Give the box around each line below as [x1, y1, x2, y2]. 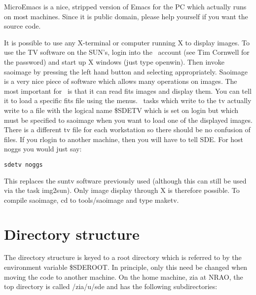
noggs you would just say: [4, 144, 82, 154]
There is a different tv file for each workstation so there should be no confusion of [4, 124, 251, 135]
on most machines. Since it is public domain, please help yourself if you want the [4, 11, 248, 21]
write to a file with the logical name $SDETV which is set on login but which [4, 105, 239, 115]
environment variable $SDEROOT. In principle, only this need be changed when [4, 262, 248, 272]
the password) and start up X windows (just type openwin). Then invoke [4, 56, 224, 67]
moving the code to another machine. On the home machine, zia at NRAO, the [4, 271, 243, 282]
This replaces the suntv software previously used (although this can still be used [4, 175, 247, 185]
